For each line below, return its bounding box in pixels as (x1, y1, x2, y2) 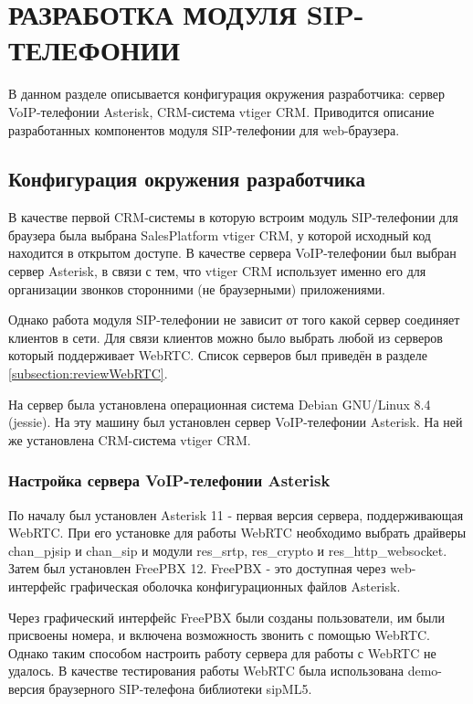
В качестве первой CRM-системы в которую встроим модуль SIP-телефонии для (8, 208, 458, 227)
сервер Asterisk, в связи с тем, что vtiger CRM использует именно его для (8, 261, 426, 281)
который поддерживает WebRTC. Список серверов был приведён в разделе (8, 346, 428, 365)
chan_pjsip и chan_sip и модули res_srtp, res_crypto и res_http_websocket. (8, 540, 447, 560)
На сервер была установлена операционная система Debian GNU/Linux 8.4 (8, 394, 431, 413)
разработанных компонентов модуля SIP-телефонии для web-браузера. (8, 120, 400, 139)
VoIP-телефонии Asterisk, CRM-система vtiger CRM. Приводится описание (8, 101, 435, 121)
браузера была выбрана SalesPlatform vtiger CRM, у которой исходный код (8, 225, 431, 244)
